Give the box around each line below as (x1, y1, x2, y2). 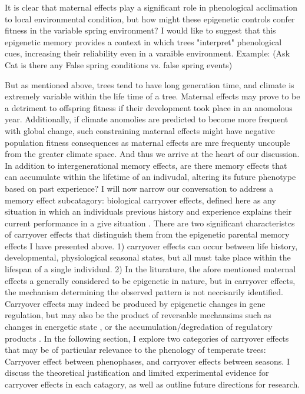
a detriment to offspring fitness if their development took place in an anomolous (5, 101, 293, 113)
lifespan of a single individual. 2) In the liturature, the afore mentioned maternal (5, 263, 296, 275)
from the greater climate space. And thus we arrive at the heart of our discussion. (5, 148, 300, 160)
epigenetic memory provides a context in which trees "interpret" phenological (5, 35, 282, 48)
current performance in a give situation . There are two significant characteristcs (5, 216, 295, 229)
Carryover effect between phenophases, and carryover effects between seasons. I (5, 355, 290, 367)
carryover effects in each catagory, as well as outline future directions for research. (5, 378, 300, 390)
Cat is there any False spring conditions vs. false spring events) (5, 58, 233, 71)
